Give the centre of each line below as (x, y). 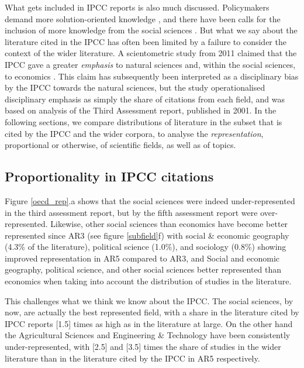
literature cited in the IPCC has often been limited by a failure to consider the (146, 41)
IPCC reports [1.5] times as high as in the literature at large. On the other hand (149, 323)
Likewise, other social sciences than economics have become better (169, 224)
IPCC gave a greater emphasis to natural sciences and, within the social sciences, (150, 64)
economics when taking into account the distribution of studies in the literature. (148, 281)
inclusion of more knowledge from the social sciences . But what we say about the (151, 30)
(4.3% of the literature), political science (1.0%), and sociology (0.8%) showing (146, 247)
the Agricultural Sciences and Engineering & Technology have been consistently (148, 335)
